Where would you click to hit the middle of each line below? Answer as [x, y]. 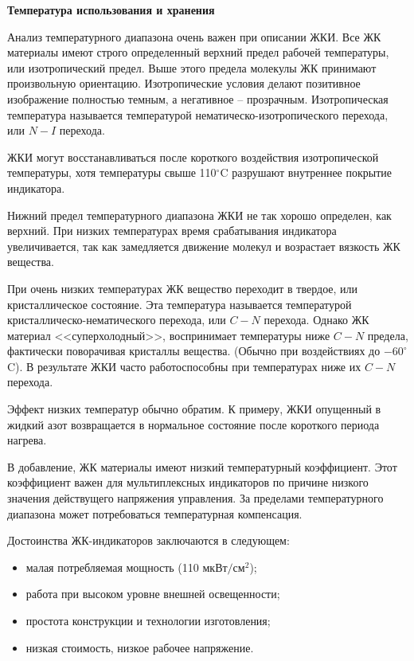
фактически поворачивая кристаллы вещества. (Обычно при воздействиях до [194, 351]
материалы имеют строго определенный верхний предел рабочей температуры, [198, 52]
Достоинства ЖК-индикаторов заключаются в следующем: [148, 540]
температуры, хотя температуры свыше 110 [112, 172]
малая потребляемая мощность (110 [112, 567]
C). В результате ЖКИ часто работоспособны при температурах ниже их [184, 366]
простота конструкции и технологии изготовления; [148, 620]
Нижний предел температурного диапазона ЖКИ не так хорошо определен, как [199, 215]
